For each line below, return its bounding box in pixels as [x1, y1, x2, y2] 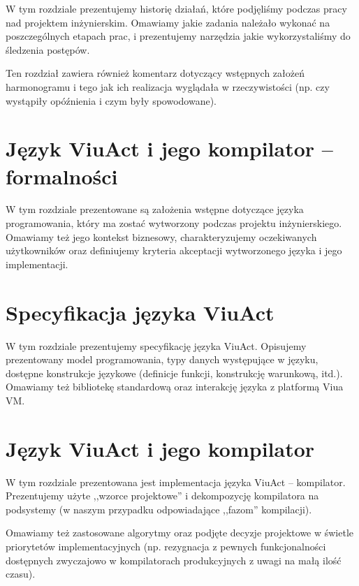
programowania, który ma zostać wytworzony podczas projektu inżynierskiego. [6, 216, 342, 230]
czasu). [6, 566, 36, 581]
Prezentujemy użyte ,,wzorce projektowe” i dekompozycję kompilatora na [6, 488, 319, 503]
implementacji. [6, 256, 68, 271]
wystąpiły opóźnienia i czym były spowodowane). [6, 93, 217, 108]
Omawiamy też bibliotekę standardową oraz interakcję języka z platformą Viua [6, 379, 344, 394]
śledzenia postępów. [6, 42, 90, 57]
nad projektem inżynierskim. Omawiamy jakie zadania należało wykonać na [6, 15, 330, 29]
